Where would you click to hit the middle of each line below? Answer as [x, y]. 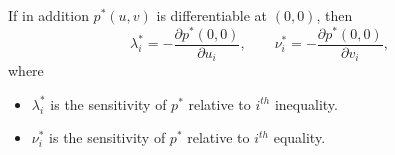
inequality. [306, 103]
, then [334, 15]
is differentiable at [212, 15]
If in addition [48, 15]
